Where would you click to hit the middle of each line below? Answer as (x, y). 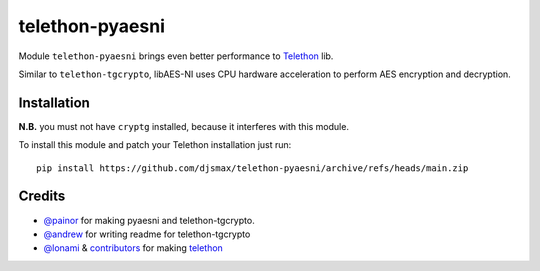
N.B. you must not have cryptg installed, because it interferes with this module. (184, 126)
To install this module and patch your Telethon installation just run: (155, 145)
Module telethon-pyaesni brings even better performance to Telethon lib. (176, 56)
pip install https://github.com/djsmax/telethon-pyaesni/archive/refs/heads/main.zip (252, 168)
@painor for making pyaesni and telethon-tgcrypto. (149, 220)
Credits (42, 196)
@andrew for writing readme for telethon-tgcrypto (147, 234)
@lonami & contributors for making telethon (133, 248)
